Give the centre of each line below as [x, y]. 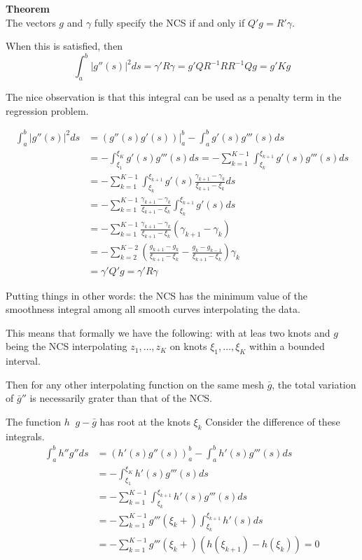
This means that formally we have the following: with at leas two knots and [168, 332]
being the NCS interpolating [67, 346]
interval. [23, 361]
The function [33, 421]
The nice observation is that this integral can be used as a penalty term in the [174, 97]
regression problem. [47, 110]
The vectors [31, 22]
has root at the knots [145, 421]
